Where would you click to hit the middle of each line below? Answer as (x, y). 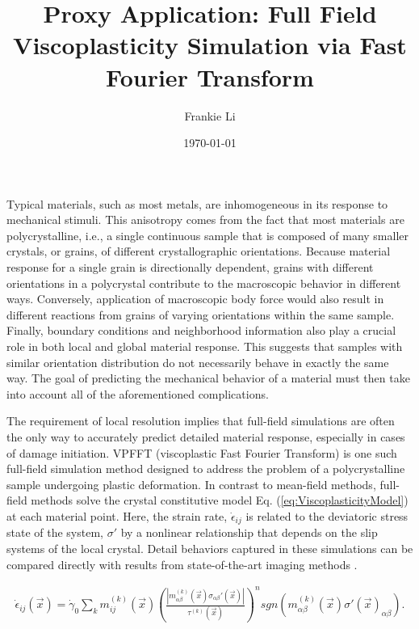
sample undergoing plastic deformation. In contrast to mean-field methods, (191, 484)
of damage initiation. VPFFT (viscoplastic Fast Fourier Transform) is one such (202, 452)
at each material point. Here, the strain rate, (117, 515)
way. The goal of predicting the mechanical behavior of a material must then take (208, 378)
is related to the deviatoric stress (327, 515)
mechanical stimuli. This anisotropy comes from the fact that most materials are (205, 220)
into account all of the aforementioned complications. (138, 393)
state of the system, (55, 532)
